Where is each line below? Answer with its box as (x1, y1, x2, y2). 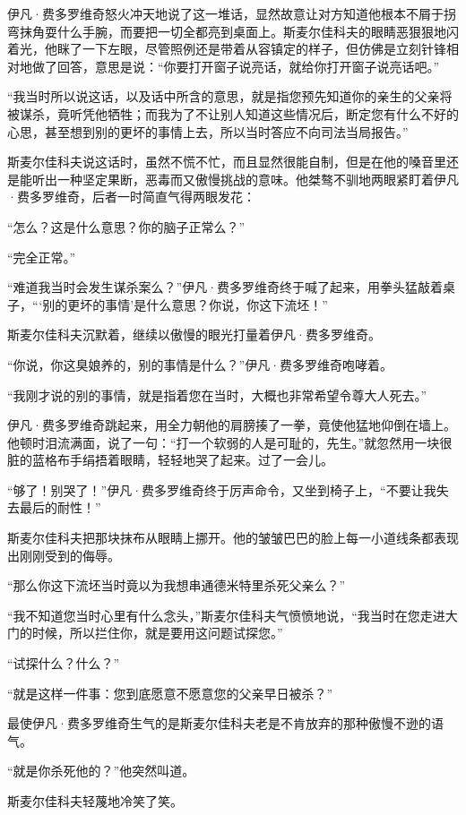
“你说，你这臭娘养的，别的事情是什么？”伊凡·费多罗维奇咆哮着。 (7, 355, 393, 373)
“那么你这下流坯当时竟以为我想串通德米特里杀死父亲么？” (7, 576, 346, 595)
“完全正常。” (7, 247, 76, 266)
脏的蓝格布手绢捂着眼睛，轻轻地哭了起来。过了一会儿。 (7, 450, 333, 469)
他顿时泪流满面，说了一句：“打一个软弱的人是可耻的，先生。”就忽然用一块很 (7, 433, 453, 451)
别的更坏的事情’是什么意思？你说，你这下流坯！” (42, 295, 328, 313)
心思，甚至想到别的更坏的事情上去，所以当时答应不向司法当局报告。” (7, 122, 409, 141)
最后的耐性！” (19, 498, 101, 517)
